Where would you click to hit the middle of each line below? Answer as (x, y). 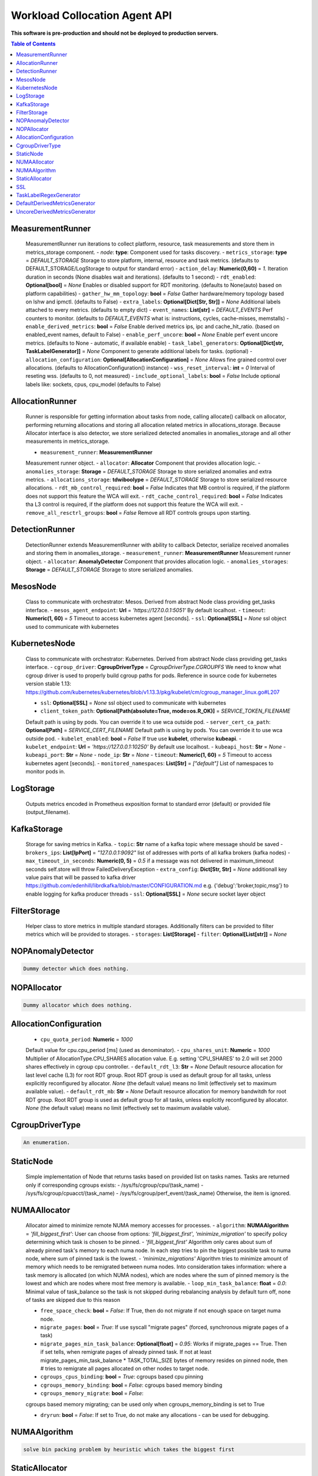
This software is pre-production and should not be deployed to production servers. (115, 33)
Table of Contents (33, 44)
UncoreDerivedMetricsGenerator (56, 211)
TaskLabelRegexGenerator (48, 195)
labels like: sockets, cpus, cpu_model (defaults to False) (93, 384)
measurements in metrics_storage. (68, 441)
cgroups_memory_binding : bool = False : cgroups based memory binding (131, 1385)
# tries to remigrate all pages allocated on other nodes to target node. (125, 1369)
